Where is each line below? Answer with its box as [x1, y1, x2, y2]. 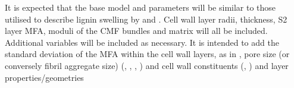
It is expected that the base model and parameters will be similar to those [5, 1, 276, 13]
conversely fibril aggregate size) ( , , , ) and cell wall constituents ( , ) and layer [5, 59, 289, 71]
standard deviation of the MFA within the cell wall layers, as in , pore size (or [5, 48, 290, 60]
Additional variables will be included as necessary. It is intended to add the [5, 36, 279, 48]
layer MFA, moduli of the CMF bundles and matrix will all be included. [5, 24, 268, 37]
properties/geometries [5, 71, 84, 83]
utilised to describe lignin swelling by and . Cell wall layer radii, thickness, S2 [5, 12, 287, 25]
